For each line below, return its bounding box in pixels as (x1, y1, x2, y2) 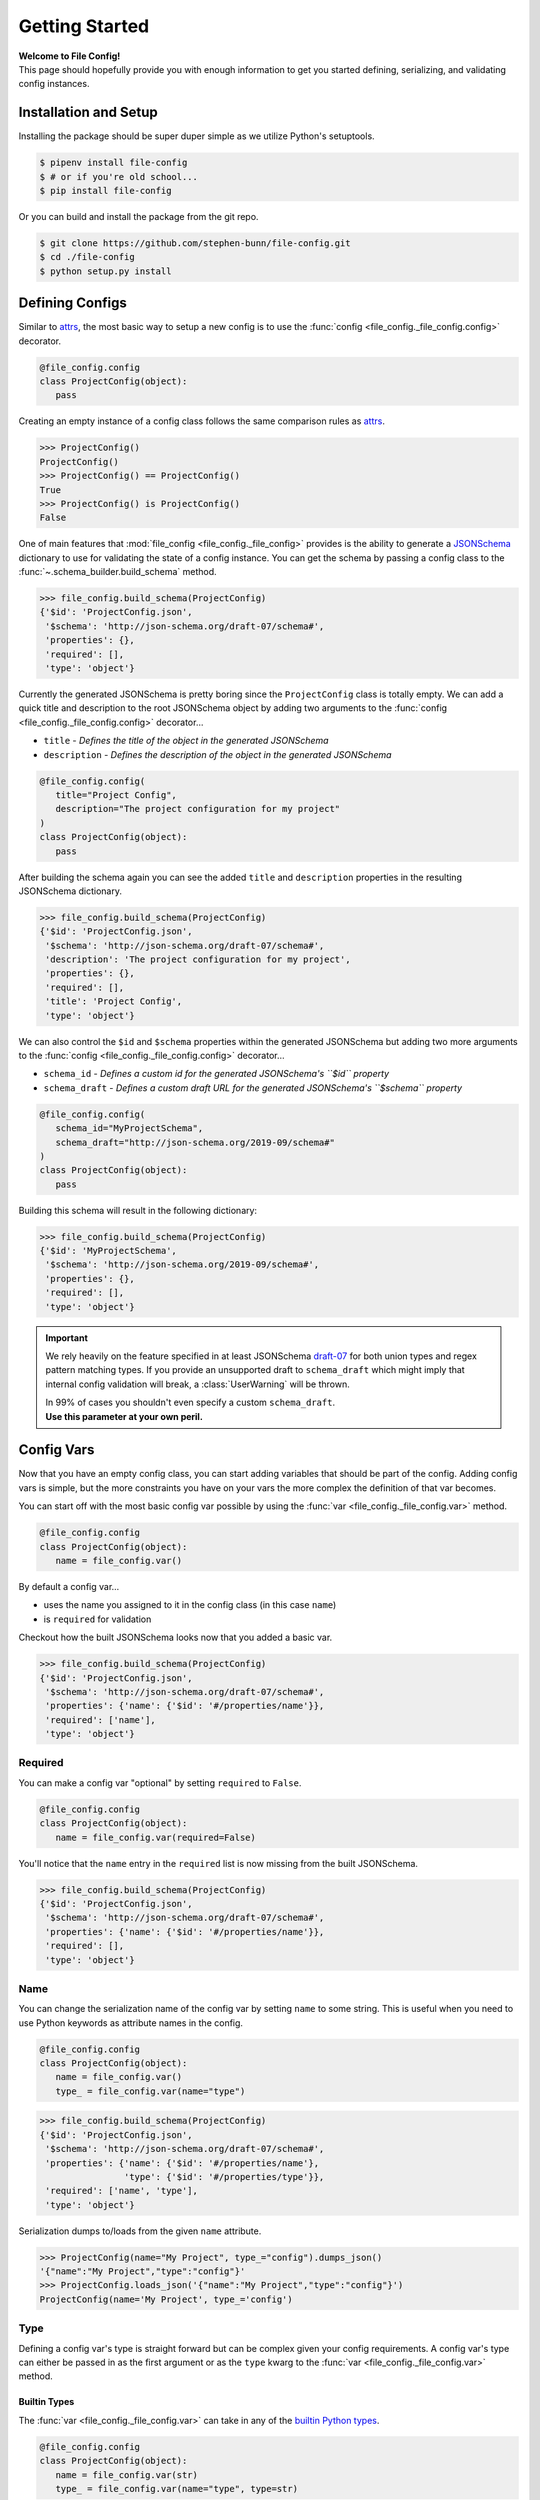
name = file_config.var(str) (55, 2469, 199, 2480)
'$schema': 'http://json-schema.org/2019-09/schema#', (45, 1259, 320, 1270)
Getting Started (18, 15, 150, 37)
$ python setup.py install (39, 265, 172, 277)
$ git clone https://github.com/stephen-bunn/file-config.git (39, 237, 351, 249)
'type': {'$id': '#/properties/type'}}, (123, 2171, 325, 2182)
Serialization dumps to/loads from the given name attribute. (18, 2225, 262, 2237)
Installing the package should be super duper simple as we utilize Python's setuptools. (18, 130, 375, 142)
